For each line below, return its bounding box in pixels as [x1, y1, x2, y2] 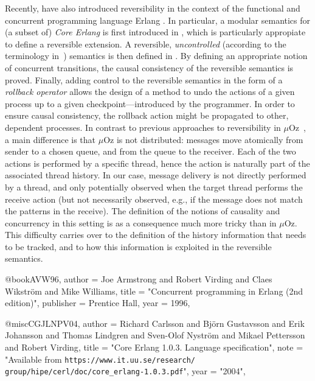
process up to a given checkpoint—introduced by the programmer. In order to [5, 97, 295, 110]
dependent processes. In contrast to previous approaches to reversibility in [5, 121, 281, 133]
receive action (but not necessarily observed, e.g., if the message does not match [5, 192, 303, 205]
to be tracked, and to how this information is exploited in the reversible [5, 240, 272, 253]
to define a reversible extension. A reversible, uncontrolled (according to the [5, 37, 286, 50]
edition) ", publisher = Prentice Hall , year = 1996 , [5, 296, 190, 309]
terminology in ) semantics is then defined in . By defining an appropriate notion [5, 49, 308, 62]
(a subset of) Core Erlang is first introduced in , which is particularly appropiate [5, 26, 306, 38]
